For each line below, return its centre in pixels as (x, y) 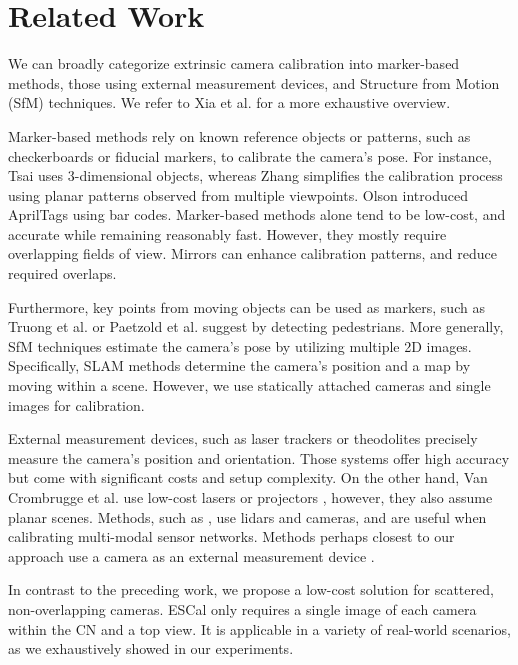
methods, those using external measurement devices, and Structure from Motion (254, 82)
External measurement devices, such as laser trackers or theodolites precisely (243, 438)
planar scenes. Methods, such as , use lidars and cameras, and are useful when (247, 516)
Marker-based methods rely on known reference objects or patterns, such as (239, 135)
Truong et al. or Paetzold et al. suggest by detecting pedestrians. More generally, (256, 326)
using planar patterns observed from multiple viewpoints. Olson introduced (238, 194)
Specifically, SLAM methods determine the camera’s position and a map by (239, 365)
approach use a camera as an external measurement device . (191, 555)
